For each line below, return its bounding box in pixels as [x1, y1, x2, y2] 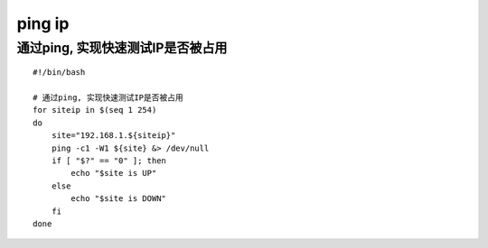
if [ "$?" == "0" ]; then [51, 155, 167, 166]
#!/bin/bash [33, 68, 86, 78]
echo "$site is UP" [70, 168, 157, 179]
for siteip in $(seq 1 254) [33, 105, 157, 115]
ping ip [16, 14, 70, 33]
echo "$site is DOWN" [70, 194, 167, 204]
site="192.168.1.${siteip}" [51, 131, 176, 141]
